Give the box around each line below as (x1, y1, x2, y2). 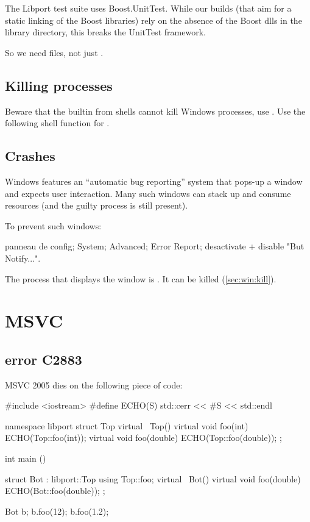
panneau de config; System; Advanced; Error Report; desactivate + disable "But (5, 240, 305, 252)
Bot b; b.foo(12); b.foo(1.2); (5, 504, 109, 517)
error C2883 (5, 349, 82, 368)
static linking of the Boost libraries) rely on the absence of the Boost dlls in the (5, 13, 302, 26)
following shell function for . (5, 116, 110, 129)
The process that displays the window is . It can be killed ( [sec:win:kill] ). (5, 272, 277, 285)
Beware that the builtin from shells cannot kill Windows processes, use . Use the (5, 104, 306, 117)
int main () (5, 452, 46, 465)
